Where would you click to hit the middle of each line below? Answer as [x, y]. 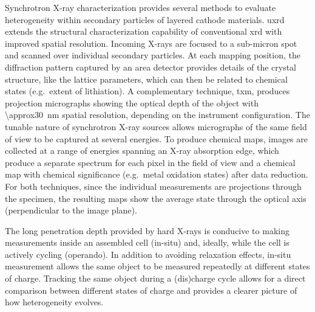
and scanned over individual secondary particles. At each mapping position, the [153, 55]
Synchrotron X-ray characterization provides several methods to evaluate [141, 7]
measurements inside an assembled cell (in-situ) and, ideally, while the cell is [147, 242]
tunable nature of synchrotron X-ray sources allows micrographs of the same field [156, 126]
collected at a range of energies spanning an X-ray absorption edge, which [142, 151]
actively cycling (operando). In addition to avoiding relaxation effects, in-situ [148, 254]
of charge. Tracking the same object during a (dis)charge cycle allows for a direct [155, 278]
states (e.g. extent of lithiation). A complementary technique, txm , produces [147, 91]
